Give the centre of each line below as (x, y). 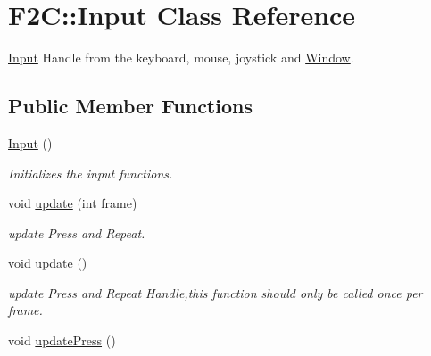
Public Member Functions (130, 106)
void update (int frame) (73, 203)
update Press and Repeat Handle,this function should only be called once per (215, 292)
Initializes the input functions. (91, 173)
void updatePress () (62, 340)
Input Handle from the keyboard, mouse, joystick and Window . (181, 58)
